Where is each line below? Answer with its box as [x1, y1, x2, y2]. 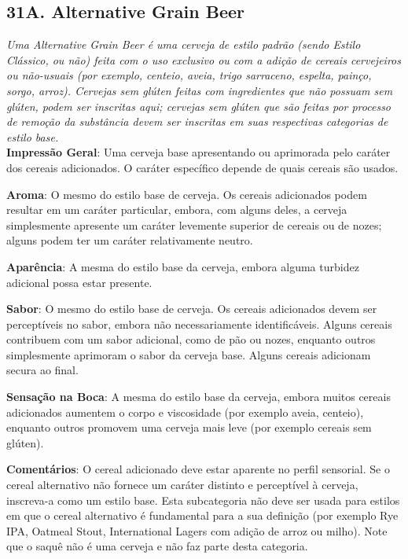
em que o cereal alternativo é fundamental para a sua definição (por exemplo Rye [6, 507, 399, 524]
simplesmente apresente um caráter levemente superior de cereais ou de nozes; [6, 216, 382, 233]
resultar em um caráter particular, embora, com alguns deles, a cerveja [6, 201, 347, 218]
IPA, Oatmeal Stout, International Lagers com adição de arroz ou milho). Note [6, 522, 388, 539]
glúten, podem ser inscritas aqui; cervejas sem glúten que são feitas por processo [6, 97, 391, 114]
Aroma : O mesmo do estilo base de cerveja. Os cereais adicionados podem [6, 186, 367, 202]
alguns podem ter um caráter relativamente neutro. [6, 232, 253, 248]
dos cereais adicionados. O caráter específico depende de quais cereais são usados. [6, 159, 399, 175]
